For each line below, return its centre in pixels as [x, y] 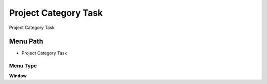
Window [18, 76]
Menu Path [26, 42]
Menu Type [23, 66]
